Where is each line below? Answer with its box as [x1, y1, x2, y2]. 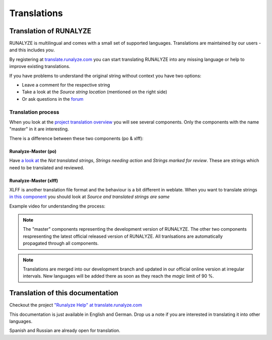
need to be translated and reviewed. [9, 164, 85, 171]
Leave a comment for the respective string [22, 82, 110, 88]
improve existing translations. [9, 63, 71, 70]
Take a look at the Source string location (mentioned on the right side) [22, 89, 167, 95]
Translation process [9, 108, 60, 115]
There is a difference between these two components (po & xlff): [9, 135, 144, 141]
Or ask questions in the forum [22, 96, 84, 102]
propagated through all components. [23, 240, 99, 246]
